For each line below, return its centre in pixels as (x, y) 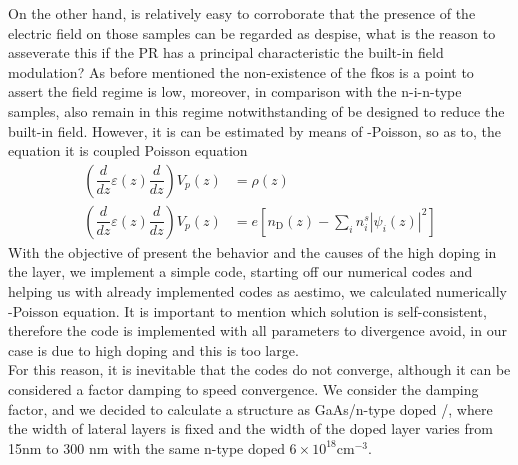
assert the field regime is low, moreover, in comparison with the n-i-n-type (235, 91)
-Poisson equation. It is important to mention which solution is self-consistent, (247, 310)
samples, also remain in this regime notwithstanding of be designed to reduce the (256, 110)
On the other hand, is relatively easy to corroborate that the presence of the (242, 13)
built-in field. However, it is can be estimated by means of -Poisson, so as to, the (255, 130)
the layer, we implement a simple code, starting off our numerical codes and (240, 271)
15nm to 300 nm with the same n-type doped (146, 447)
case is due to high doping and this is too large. (153, 349)
